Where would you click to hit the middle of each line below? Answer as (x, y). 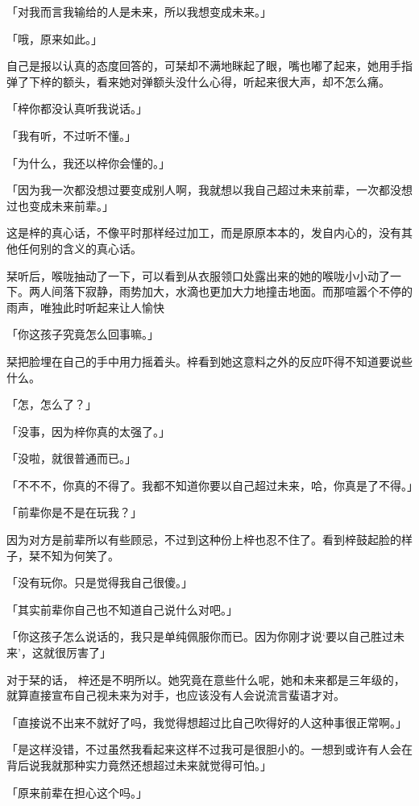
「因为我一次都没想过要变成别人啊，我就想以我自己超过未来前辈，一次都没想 (209, 190)
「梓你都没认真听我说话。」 (77, 108)
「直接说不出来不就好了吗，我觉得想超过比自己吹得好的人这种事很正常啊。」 (207, 722)
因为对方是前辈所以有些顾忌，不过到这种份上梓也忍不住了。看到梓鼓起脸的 (204, 540)
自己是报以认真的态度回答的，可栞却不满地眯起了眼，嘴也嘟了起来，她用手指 (209, 66)
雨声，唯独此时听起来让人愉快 (85, 307)
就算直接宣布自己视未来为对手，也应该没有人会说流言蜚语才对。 (176, 695)
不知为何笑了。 (79, 555)
